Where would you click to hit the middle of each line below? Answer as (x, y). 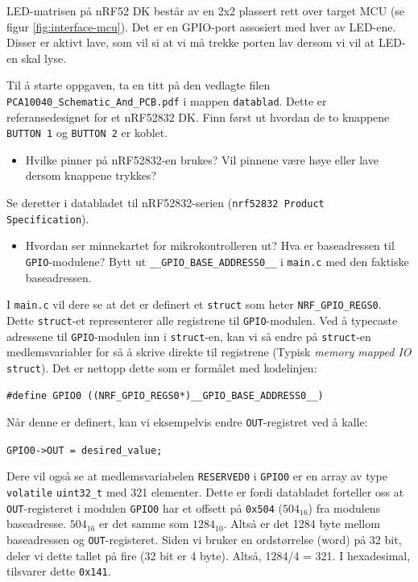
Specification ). (48, 218)
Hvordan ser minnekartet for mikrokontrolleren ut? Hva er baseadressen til (210, 245)
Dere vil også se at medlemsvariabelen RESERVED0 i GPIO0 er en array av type (197, 476)
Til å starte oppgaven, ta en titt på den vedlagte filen (139, 85)
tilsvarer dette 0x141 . (59, 571)
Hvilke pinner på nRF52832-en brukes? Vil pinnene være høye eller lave (202, 159)
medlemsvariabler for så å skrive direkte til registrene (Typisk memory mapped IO (209, 352)
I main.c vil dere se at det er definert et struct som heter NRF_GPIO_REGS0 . (194, 304)
